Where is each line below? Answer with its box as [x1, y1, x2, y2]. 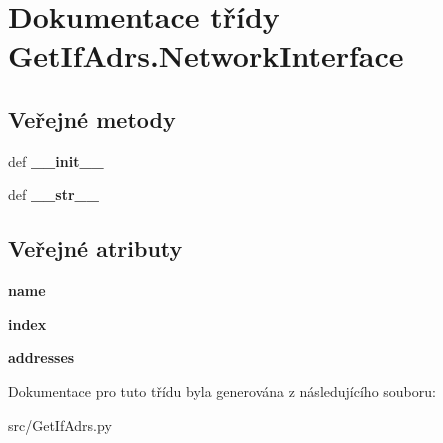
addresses [8, 347, 75, 368]
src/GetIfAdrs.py [8, 414, 112, 435]
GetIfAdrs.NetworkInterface [8, 35, 404, 76]
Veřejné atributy [8, 233, 183, 264]
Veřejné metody [8, 103, 176, 134]
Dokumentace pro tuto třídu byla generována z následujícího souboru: [8, 380, 436, 401]
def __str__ [8, 184, 99, 205]
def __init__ [8, 150, 104, 171]
